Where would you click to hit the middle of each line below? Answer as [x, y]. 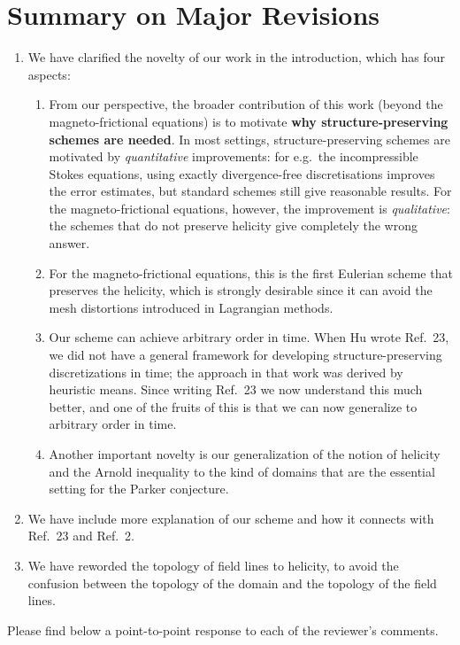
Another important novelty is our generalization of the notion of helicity [245, 454]
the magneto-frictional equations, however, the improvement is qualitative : [249, 208]
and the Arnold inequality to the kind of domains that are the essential [242, 471]
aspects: [49, 74]
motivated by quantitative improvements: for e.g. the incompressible [234, 156]
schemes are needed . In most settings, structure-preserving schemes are [249, 139]
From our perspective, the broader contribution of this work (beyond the [246, 104]
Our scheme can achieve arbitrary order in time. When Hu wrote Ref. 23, [249, 337]
